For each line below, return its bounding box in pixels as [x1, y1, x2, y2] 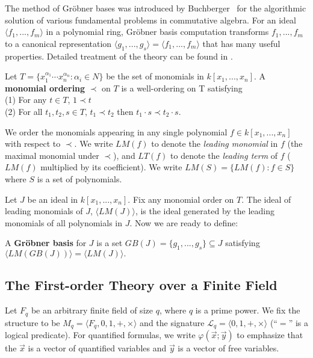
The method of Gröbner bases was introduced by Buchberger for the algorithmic [5, 2, 306, 14]
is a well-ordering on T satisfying [121, 81, 243, 94]
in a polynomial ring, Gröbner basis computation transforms [46, 25, 269, 38]
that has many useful [202, 37, 280, 49]
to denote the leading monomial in [151, 137, 278, 150]
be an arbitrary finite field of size [31, 304, 153, 316]
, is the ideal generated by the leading [135, 205, 275, 217]
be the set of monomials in [106, 70, 204, 82]
